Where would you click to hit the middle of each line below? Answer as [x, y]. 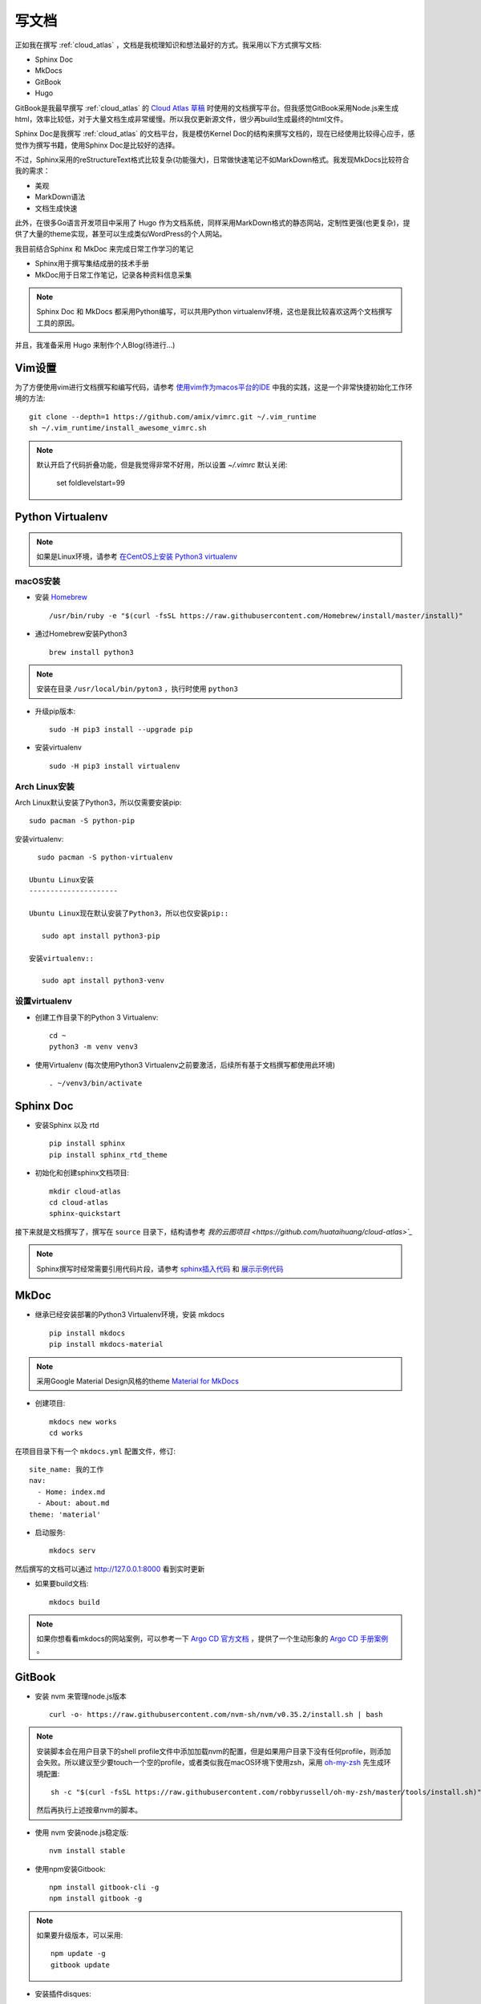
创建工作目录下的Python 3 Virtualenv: [97, 1017]
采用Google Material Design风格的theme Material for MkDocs [138, 1381]
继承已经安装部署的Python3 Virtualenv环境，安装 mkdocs [129, 1315]
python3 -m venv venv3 [94, 1047]
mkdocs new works [83, 1422]
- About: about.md [73, 1503]
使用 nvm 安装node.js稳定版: [82, 1832]
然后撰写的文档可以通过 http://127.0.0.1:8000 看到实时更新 [110, 1569]
